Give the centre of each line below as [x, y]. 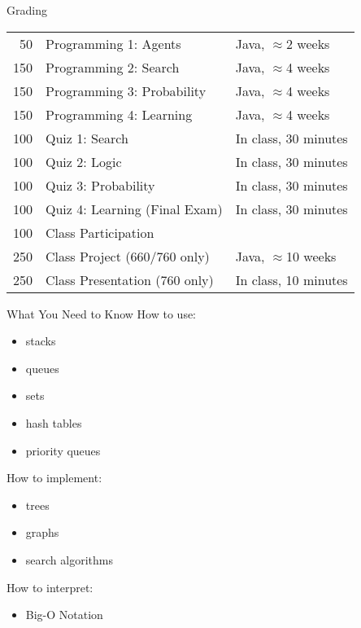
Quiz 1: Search [87, 138]
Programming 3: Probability [126, 90]
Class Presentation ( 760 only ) [130, 279]
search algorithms [69, 559]
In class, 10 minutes [291, 279]
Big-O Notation [64, 615]
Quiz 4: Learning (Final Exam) [134, 209]
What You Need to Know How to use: [102, 313]
